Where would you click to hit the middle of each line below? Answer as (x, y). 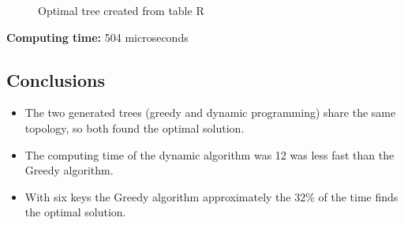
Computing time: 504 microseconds (97, 37)
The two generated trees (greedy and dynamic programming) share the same (210, 112)
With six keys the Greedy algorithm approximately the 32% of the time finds (211, 196)
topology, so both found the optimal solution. (135, 127)
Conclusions (56, 79)
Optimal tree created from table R (121, 10)
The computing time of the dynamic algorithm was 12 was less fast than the (209, 154)
